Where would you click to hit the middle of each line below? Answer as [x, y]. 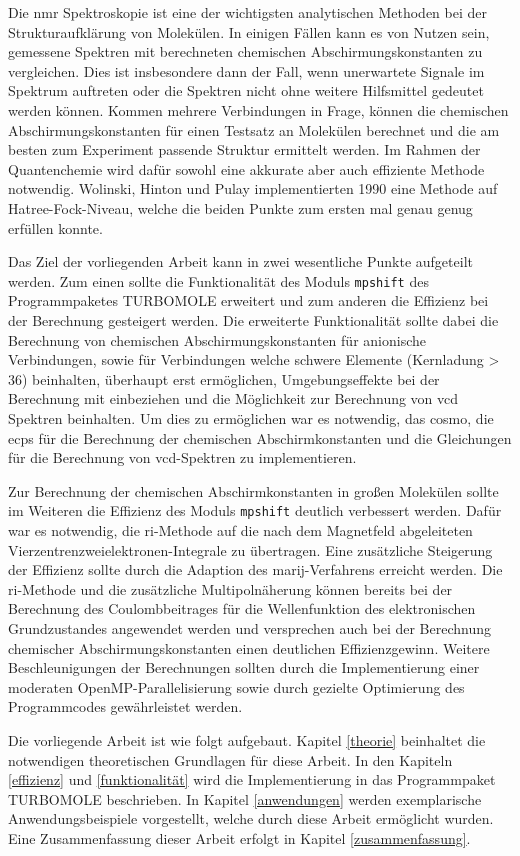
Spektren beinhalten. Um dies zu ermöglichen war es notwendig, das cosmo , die [251, 417]
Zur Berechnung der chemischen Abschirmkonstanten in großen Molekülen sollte [253, 490]
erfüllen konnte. [55, 227]
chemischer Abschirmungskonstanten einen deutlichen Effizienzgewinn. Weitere [249, 647]
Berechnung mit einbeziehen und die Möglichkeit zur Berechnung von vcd [233, 398]
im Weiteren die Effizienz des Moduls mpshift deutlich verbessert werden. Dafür [255, 510]
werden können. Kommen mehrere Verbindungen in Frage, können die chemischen [258, 109]
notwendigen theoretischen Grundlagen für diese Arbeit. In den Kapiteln [230, 759]
